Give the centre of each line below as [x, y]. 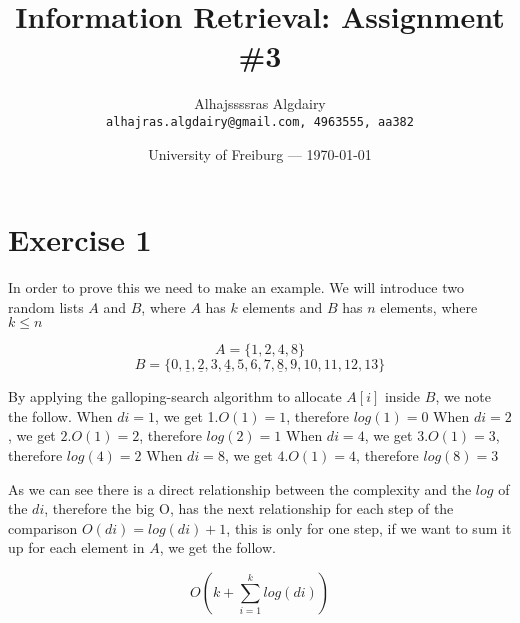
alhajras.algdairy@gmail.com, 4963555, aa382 [260, 121]
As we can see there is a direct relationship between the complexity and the [240, 488]
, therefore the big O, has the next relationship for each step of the [249, 508]
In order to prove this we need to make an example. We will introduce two [236, 287]
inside [402, 396]
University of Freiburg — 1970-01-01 [260, 153]
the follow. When [60, 415]
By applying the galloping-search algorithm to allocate [175, 396]
